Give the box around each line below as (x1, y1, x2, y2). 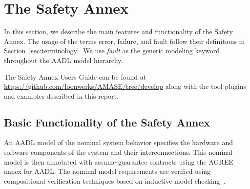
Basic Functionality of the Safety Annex (4, 114, 210, 129)
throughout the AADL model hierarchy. (4, 55, 123, 65)
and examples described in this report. (4, 90, 119, 101)
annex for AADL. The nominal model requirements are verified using (4, 166, 211, 176)
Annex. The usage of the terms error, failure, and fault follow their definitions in (4, 36, 245, 46)
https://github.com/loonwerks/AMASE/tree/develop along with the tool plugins (4, 81, 247, 91)
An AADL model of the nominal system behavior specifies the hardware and (4, 137, 233, 147)
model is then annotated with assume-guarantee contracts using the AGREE (4, 156, 233, 167)
